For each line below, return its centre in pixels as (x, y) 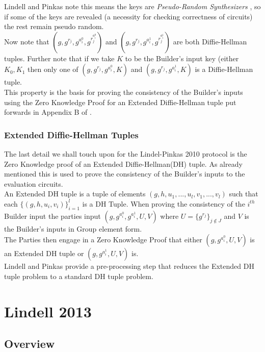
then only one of (53, 69)
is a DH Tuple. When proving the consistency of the (164, 203)
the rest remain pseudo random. (54, 26)
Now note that (27, 41)
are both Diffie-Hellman (210, 41)
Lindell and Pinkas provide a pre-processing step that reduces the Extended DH (129, 266)
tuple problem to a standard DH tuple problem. (79, 276)
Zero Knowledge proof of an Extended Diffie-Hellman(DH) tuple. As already (123, 164)
